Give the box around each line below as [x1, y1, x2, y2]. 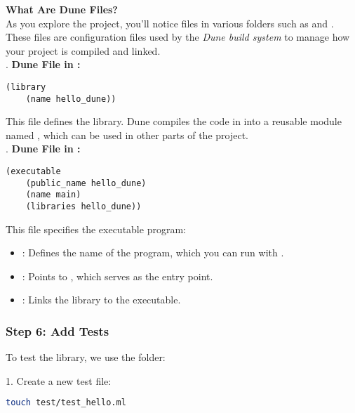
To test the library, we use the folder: [6, 350, 166, 365]
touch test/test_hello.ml [6, 398, 126, 408]
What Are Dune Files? [6, 2, 118, 16]
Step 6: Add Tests [6, 322, 109, 339]
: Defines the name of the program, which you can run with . [22, 245, 284, 260]
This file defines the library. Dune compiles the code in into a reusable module [6, 114, 342, 129]
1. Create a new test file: [6, 373, 112, 388]
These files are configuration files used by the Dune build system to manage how [6, 29, 350, 44]
